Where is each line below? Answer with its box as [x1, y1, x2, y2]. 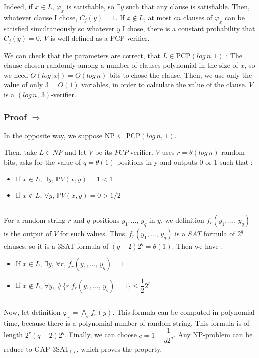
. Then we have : [172, 240, 223, 251]
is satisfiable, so [66, 1, 114, 11]
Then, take [4, 147, 37, 157]
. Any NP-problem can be [173, 329, 253, 340]
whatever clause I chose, [4, 12, 78, 22]
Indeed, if [4, 1, 33, 11]
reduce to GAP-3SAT [4, 343, 70, 354]
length [4, 329, 23, 340]
